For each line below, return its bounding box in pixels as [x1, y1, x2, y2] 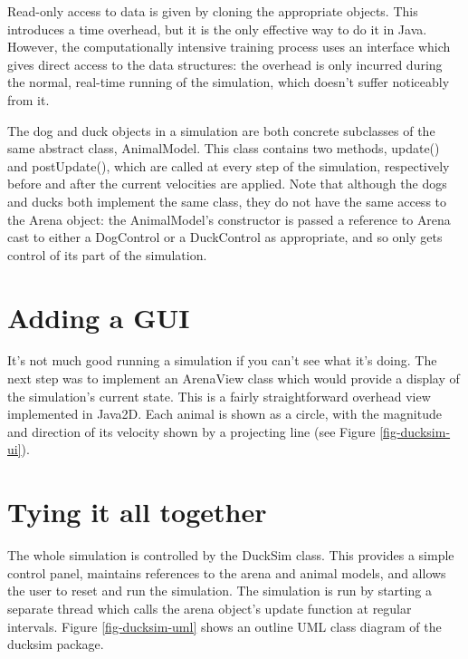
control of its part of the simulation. [7, 245, 207, 264]
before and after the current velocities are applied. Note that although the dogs [7, 174, 447, 193]
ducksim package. [7, 635, 104, 654]
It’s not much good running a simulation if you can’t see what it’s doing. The [7, 351, 437, 370]
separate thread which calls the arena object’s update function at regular [7, 598, 412, 617]
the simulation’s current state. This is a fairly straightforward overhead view [7, 386, 431, 405]
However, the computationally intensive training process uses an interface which [7, 37, 451, 56]
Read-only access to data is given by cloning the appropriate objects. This [7, 2, 418, 20]
